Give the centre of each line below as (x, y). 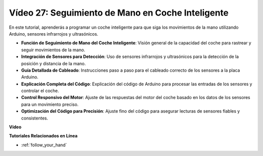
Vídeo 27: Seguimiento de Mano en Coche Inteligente (119, 13)
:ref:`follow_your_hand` (44, 145)
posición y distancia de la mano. (54, 63)
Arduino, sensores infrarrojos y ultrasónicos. (54, 34)
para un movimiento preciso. (50, 104)
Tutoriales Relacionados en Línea (43, 136)
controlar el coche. (40, 91)
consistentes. (35, 118)
